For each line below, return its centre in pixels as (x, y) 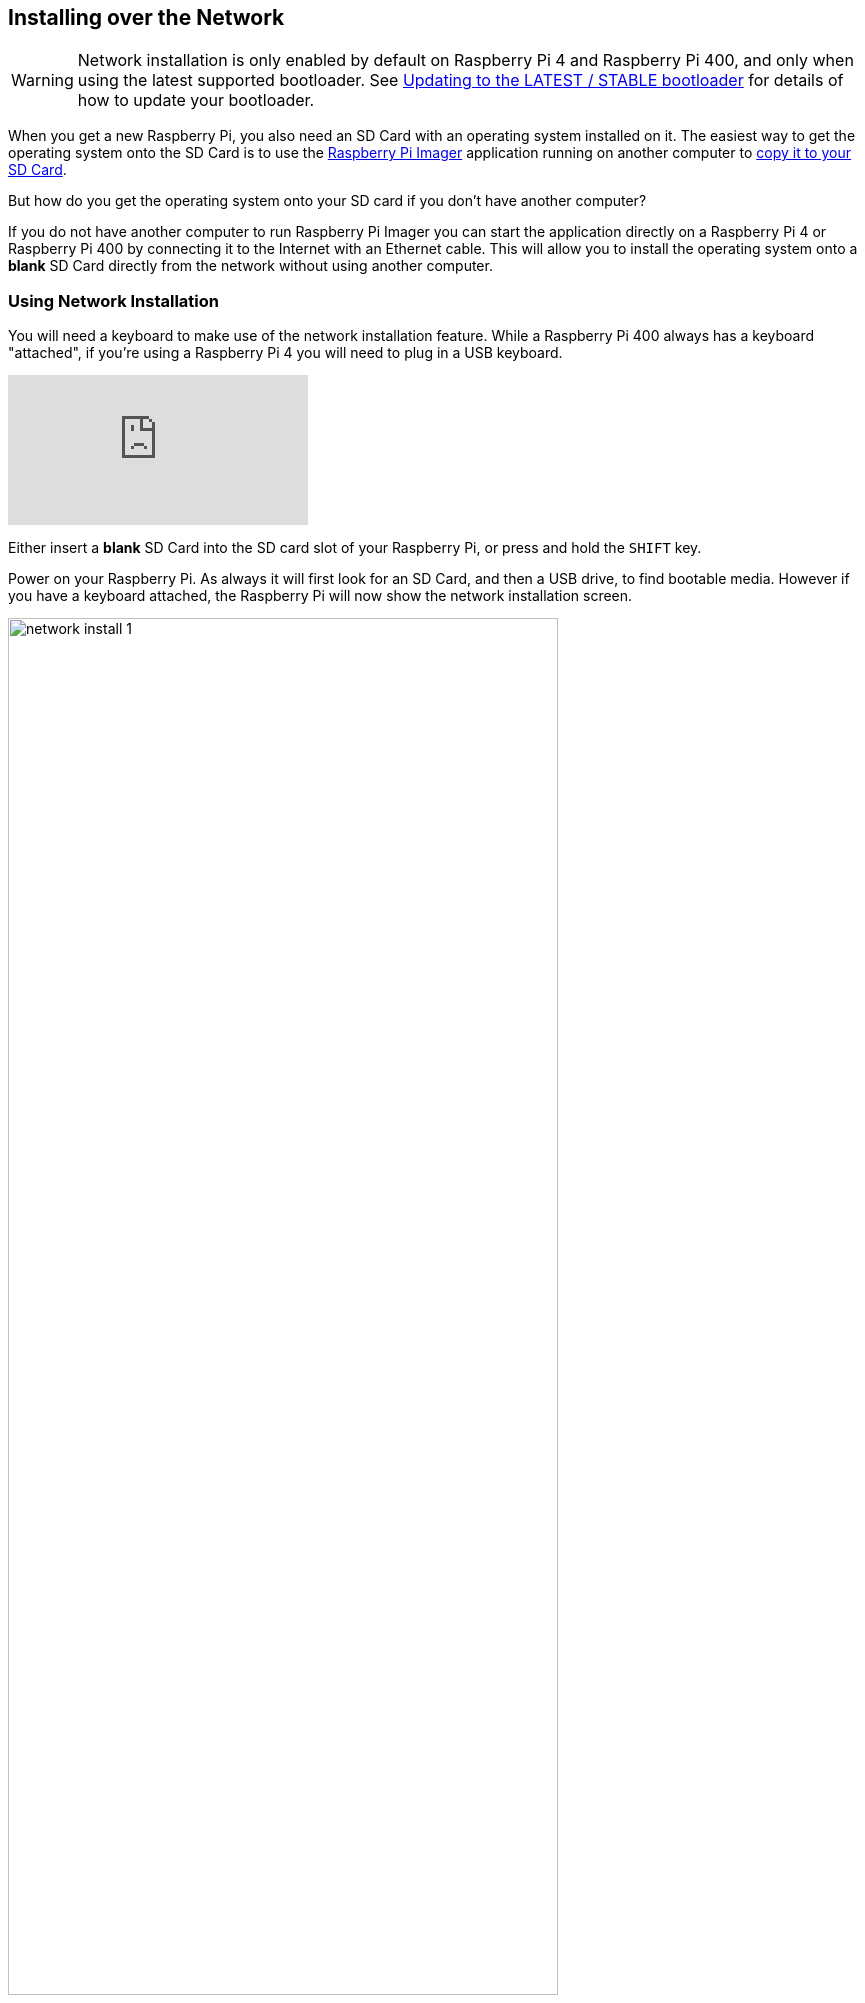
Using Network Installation (114, 300)
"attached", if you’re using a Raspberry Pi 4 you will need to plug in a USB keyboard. (285, 353)
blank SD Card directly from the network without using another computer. (250, 266)
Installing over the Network (146, 17)
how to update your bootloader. (196, 100)
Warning (42, 80)
